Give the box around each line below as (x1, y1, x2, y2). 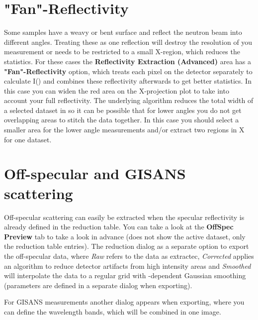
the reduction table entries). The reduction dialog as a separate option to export (4, 241, 249, 251)
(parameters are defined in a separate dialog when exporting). (4, 280, 192, 290)
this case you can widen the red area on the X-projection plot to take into (4, 85, 229, 96)
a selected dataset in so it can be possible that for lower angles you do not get (4, 105, 242, 115)
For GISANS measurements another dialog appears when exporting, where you (4, 297, 245, 307)
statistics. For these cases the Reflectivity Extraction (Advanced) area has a (4, 56, 252, 66)
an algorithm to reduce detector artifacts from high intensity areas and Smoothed (4, 260, 251, 271)
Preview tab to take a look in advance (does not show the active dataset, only (4, 231, 246, 241)
